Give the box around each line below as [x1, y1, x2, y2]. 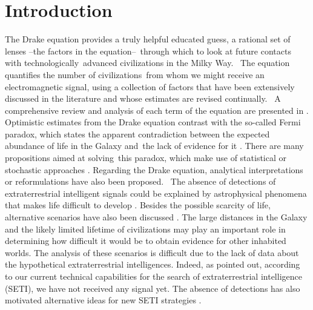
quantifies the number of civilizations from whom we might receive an [5, 68, 265, 81]
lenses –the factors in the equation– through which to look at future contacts [5, 44, 291, 57]
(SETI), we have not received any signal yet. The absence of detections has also [5, 282, 300, 294]
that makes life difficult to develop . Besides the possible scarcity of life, [5, 199, 271, 211]
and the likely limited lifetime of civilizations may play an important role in [5, 222, 286, 235]
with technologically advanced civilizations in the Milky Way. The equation [5, 56, 290, 69]
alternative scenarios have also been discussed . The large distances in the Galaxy [5, 211, 308, 223]
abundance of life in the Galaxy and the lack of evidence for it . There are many [5, 139, 304, 152]
